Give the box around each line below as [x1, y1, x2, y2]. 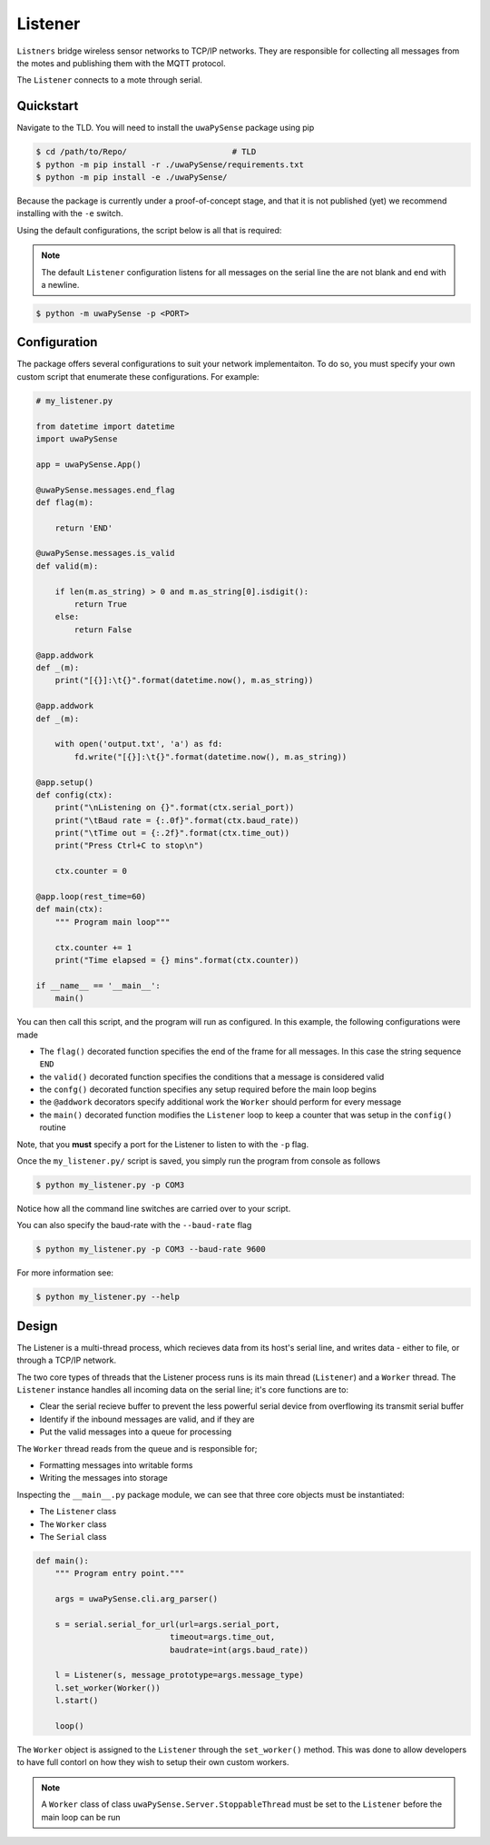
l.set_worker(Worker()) [54, 1682, 161, 1693]
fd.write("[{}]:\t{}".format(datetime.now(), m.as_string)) [73, 751, 348, 762]
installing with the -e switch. [16, 208, 123, 219]
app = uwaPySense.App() [35, 459, 142, 470]
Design [16, 1318, 58, 1334]
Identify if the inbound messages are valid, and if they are [39, 1414, 255, 1424]
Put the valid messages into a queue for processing [39, 1426, 231, 1437]
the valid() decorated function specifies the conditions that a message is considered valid [39, 1071, 385, 1082]
